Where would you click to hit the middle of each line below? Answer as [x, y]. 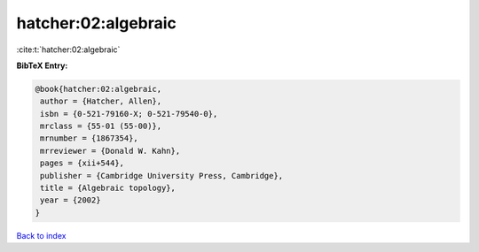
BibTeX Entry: [42, 65]
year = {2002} [71, 200]
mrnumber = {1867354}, [90, 138]
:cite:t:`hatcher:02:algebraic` [68, 50]
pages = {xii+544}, [82, 163]
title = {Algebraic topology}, [108, 188]
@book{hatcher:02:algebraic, [98, 89]
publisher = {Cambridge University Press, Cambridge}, [162, 176]
